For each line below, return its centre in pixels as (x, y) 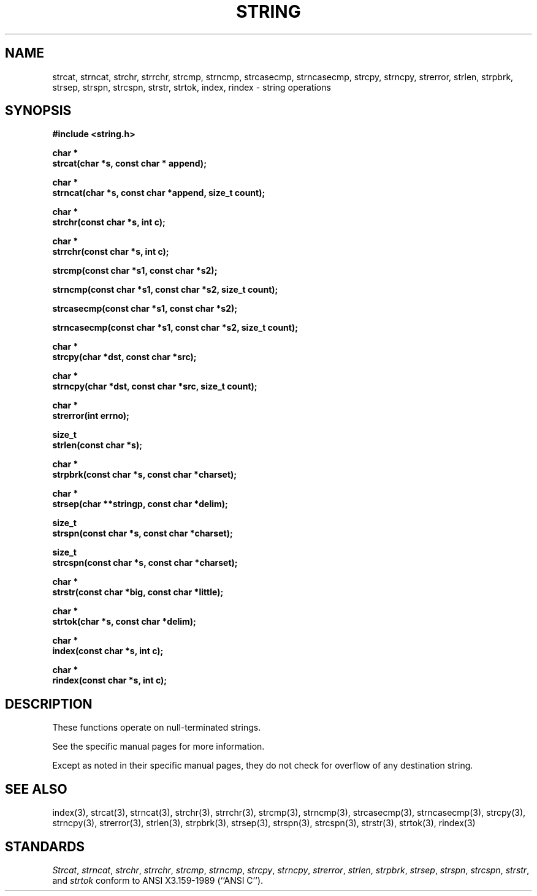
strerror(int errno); (91, 416)
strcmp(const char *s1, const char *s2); (135, 271)
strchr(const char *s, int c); (109, 222)
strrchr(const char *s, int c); (111, 252)
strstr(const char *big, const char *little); (138, 592)
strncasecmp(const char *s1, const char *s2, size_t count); (175, 328)
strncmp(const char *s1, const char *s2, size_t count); (165, 290)
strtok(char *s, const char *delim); (124, 622)
